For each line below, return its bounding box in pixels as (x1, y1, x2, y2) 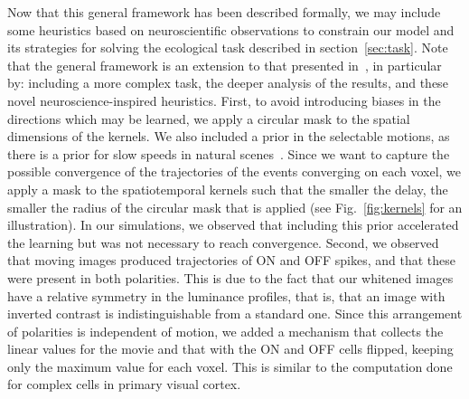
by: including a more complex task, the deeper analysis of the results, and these (7, 73, 448, 92)
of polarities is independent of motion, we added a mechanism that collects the (7, 321, 444, 340)
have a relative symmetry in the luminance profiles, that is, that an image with (7, 286, 446, 305)
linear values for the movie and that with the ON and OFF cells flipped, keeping (7, 339, 454, 358)
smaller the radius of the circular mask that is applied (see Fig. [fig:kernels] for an (7, 197, 463, 216)
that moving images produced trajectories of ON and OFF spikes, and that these (7, 251, 455, 270)
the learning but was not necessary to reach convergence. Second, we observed (7, 233, 439, 252)
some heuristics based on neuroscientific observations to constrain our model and (7, 20, 455, 39)
